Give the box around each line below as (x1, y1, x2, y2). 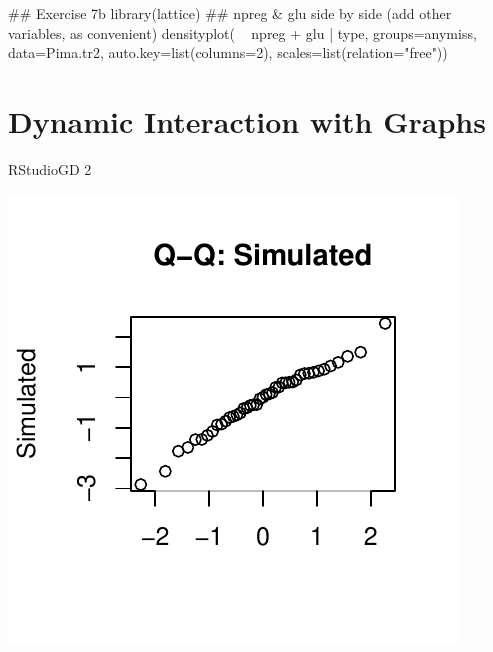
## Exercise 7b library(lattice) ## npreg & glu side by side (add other (8, 3, 452, 23)
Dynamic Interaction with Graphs (8, 100, 486, 141)
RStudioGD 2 (8, 158, 92, 179)
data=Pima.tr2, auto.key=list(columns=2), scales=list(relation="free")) (8, 42, 448, 63)
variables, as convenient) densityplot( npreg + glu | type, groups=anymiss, (8, 22, 477, 43)
